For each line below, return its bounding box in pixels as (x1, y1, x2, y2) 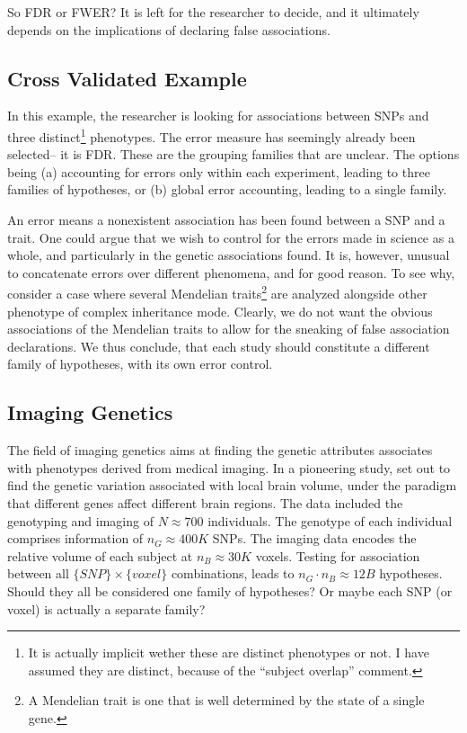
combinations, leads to (171, 564, 295, 583)
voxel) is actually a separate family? (7, 599, 206, 618)
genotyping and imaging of (7, 511, 154, 530)
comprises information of (7, 529, 144, 548)
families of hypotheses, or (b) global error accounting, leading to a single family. (7, 180, 447, 199)
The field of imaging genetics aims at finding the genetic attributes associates (7, 441, 433, 460)
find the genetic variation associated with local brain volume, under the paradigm (7, 476, 457, 495)
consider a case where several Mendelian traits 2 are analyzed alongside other (7, 282, 427, 303)
